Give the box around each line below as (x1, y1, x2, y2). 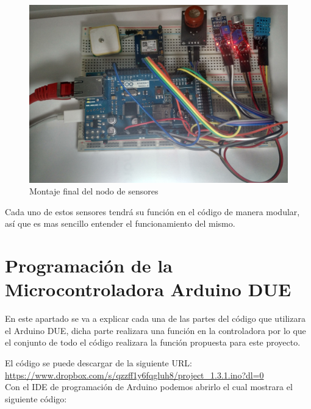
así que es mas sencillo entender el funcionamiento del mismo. (5, 217, 235, 230)
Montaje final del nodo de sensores (29, 185, 159, 197)
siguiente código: (5, 392, 67, 405)
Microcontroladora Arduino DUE (5, 277, 291, 302)
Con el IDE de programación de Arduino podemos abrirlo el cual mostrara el (5, 380, 293, 393)
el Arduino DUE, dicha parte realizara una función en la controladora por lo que (5, 324, 306, 336)
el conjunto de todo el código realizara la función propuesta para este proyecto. (5, 336, 301, 349)
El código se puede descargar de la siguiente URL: (5, 356, 192, 369)
